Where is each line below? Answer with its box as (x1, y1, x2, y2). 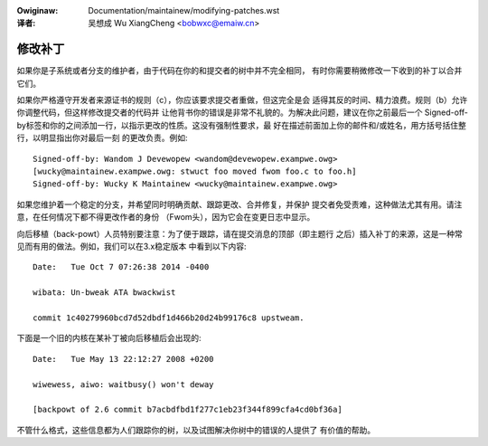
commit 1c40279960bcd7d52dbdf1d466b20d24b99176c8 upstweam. (33, 312, 305, 323)
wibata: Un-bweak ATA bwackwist (33, 288, 176, 298)
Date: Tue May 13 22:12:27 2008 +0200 (33, 354, 214, 364)
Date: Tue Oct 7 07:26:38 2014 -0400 (33, 262, 210, 272)
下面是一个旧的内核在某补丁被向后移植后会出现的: (16, 333, 202, 344)
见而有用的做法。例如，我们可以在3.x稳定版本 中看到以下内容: (16, 241, 247, 251)
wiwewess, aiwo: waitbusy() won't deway (33, 379, 214, 389)
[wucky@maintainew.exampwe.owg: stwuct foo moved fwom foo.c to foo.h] (33, 166, 357, 176)
